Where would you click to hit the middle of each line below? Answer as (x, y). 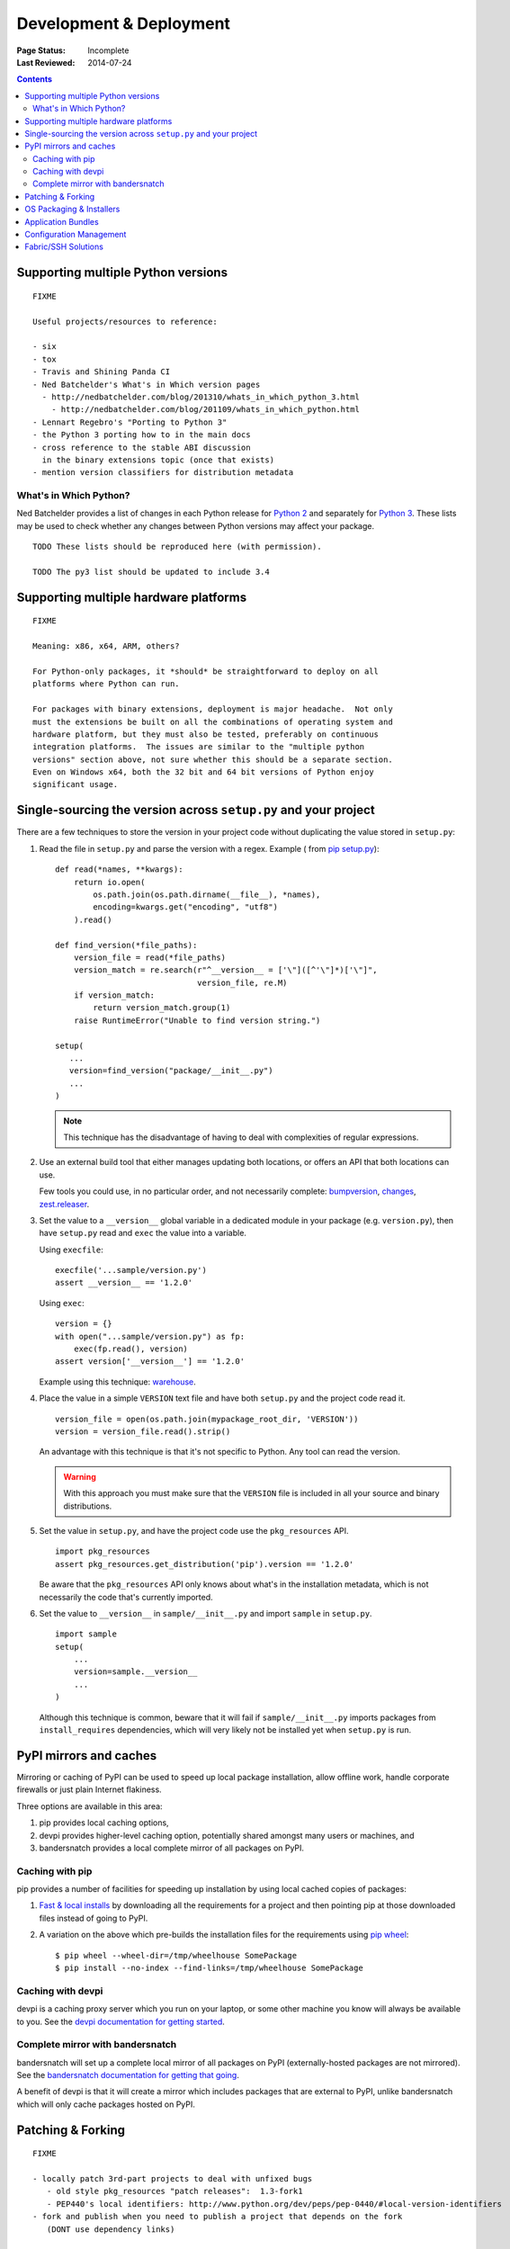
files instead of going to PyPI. (94, 1918)
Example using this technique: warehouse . (118, 1382)
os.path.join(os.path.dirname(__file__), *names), (207, 894)
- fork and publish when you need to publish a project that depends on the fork (218, 2217)
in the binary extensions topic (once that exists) (158, 460)
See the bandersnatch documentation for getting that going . (128, 2075)
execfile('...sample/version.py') (131, 1270)
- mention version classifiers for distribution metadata (163, 473)
